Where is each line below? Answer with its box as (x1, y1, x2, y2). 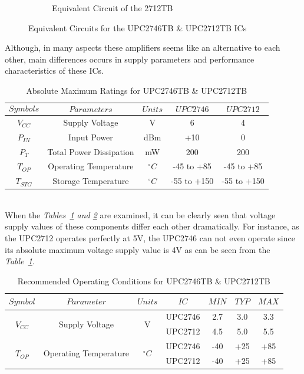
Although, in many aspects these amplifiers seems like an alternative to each (5, 41, 280, 54)
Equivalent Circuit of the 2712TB (52, 2, 173, 14)
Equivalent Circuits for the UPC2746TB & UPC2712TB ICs (28, 21, 247, 34)
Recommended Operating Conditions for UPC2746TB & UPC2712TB (17, 274, 270, 287)
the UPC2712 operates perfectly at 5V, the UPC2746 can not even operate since (5, 232, 295, 244)
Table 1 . (5, 255, 35, 267)
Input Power (68, 130, 113, 143)
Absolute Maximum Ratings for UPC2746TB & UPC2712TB (26, 84, 247, 96)
